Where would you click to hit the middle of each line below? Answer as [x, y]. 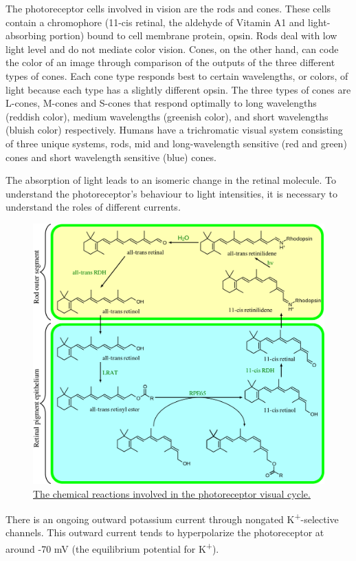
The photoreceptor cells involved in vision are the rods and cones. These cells [168, 8]
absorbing [26, 35]
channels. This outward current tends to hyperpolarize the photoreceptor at [165, 532]
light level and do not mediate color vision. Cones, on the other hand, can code [172, 49]
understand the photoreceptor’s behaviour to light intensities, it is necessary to [171, 193]
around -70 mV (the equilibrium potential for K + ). [112, 547]
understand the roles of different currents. [93, 207]
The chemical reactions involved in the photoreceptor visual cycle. [172, 493]
